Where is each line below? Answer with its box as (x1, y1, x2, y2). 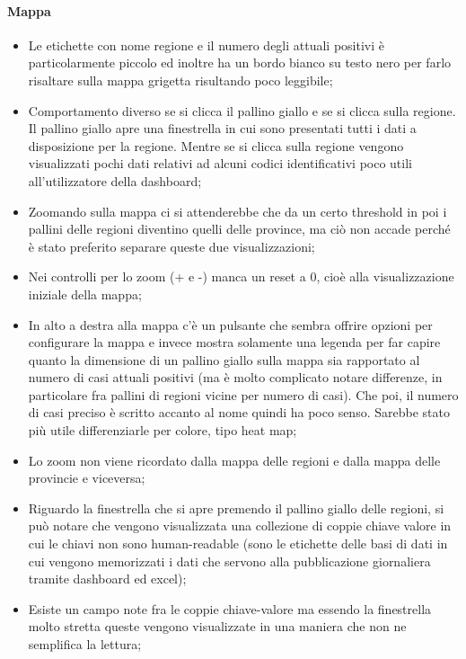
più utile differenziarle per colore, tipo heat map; (28, 421, 297, 440)
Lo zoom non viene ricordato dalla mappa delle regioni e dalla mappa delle (28, 450, 441, 469)
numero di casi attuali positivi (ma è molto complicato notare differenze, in (28, 368, 443, 387)
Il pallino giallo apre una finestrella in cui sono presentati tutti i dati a (28, 119, 417, 138)
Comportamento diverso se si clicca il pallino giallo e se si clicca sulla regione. (28, 101, 456, 120)
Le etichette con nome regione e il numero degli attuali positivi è (28, 35, 384, 54)
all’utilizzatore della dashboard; (28, 171, 202, 190)
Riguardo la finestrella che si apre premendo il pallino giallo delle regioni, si (28, 498, 444, 517)
